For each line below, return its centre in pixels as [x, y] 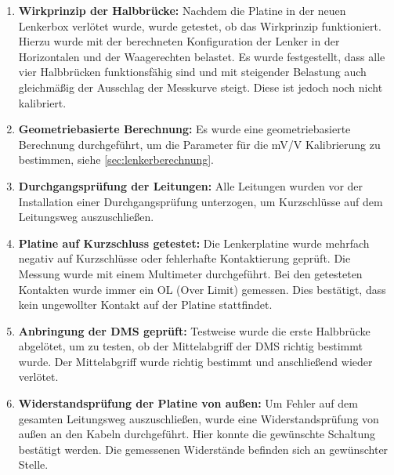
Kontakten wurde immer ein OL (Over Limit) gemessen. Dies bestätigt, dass [202, 289]
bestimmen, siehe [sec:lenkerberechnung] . [116, 160]
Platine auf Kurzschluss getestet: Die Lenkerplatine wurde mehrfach [194, 243]
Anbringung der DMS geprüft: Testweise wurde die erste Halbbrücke [194, 330]
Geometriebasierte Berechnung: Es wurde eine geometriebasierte [184, 129]
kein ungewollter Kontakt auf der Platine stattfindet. [145, 305]
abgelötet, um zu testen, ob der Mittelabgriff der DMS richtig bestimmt [190, 346]
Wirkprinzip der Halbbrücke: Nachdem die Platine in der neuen [182, 10]
